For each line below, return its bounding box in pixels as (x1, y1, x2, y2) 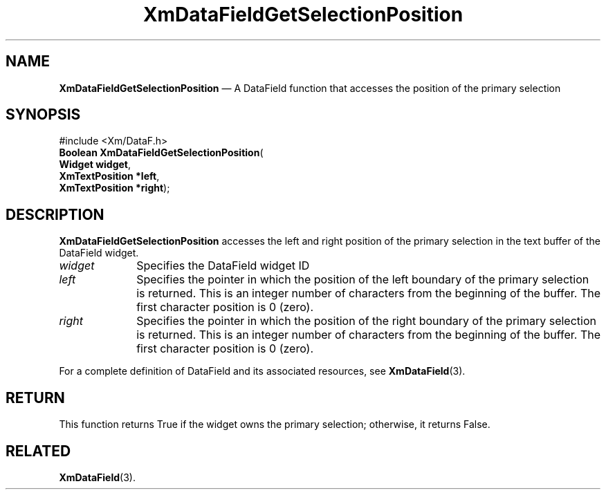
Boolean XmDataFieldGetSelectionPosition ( (59, 147, 264, 159)
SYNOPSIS (6, 106, 81, 124)
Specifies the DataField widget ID (136, 259, 310, 273)
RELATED (6, 442, 71, 460)
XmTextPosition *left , (59, 170, 160, 183)
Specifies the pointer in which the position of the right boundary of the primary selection (136, 314, 596, 328)
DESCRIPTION (6, 205, 104, 223)
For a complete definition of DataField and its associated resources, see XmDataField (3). (59, 365, 466, 377)
